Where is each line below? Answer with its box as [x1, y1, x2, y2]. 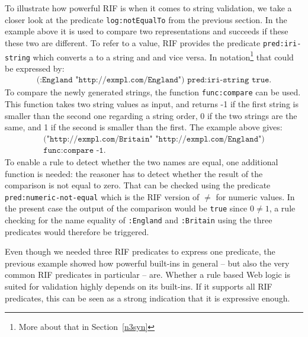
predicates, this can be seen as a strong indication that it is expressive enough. [5, 291, 290, 304]
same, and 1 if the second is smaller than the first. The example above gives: [5, 121, 283, 133]
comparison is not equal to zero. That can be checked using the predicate [5, 179, 271, 191]
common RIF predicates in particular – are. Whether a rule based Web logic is [5, 268, 290, 281]
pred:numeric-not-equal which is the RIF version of [5, 190, 200, 203]
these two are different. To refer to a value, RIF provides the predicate [5, 36, 261, 49]
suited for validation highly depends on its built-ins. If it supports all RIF [5, 280, 272, 293]
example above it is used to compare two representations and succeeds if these [5, 25, 288, 37]
